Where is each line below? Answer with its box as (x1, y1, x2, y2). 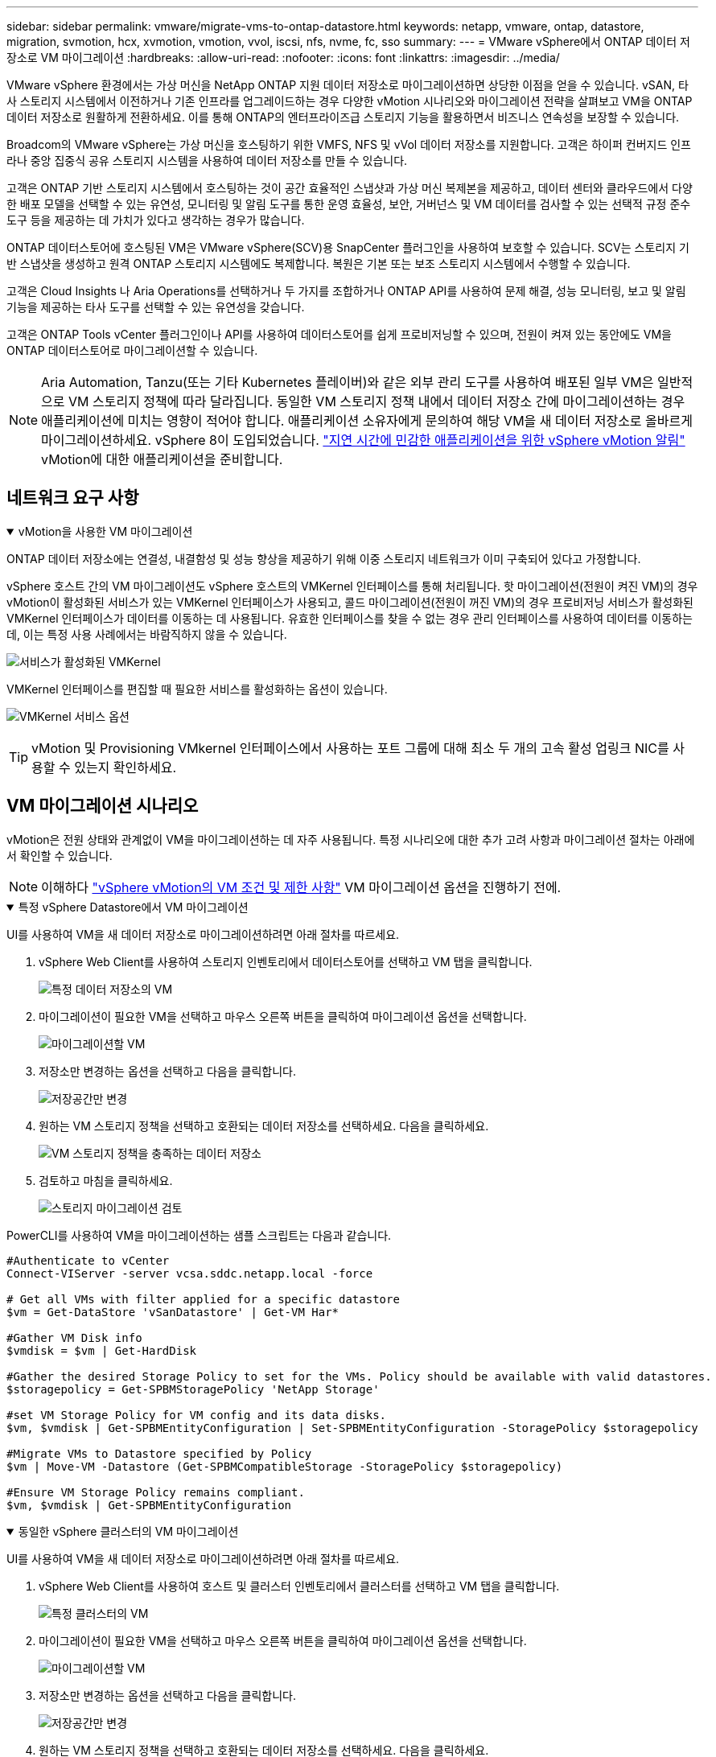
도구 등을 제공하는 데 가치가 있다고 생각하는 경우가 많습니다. (6, 213, 305, 227)
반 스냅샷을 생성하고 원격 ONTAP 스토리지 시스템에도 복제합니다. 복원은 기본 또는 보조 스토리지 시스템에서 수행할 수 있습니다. (6, 257, 631, 270)
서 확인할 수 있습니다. (6, 848, 113, 862)
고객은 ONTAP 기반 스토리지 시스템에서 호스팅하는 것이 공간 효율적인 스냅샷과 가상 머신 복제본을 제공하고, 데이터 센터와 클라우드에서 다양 (6, 181, 693, 195)
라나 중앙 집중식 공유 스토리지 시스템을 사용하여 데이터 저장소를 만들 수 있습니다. (6, 154, 408, 167)
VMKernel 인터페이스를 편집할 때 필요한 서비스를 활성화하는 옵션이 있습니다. (6, 681, 388, 696)
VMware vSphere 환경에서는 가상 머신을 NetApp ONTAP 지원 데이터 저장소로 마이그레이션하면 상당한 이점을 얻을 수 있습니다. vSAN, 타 (6, 78, 689, 92)
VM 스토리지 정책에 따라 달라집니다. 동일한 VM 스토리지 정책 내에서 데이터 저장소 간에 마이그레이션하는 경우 (68, 393, 685, 409)
